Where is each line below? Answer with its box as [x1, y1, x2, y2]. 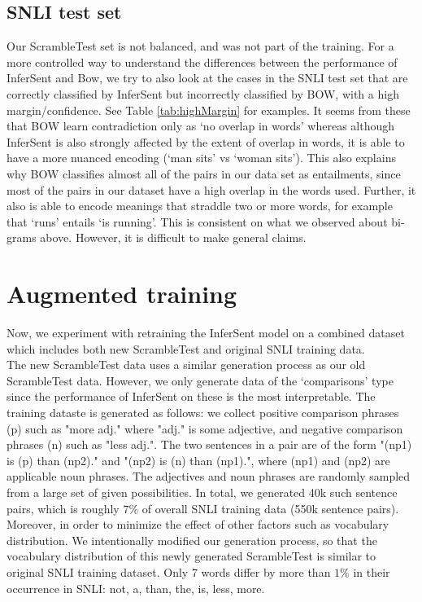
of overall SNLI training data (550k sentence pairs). [141, 499, 399, 516]
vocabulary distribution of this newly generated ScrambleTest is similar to [7, 547, 376, 565]
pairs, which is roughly [7, 499, 120, 516]
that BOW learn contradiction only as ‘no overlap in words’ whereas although [7, 117, 395, 134]
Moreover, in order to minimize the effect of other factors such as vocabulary [7, 516, 389, 533]
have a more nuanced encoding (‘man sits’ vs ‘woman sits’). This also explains [7, 149, 396, 166]
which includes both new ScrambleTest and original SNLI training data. [7, 340, 365, 357]
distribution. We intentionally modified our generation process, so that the [7, 531, 377, 548]
